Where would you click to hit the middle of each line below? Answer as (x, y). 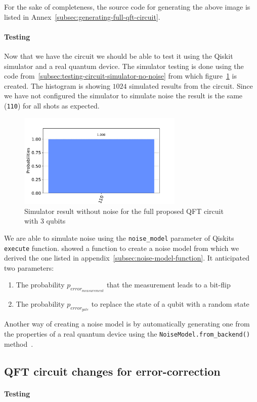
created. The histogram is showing (57, 85)
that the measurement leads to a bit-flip (168, 285)
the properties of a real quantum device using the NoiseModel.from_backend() (127, 333)
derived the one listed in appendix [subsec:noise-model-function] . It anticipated (127, 258)
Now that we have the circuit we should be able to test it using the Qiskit (119, 56)
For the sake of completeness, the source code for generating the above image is (127, 7)
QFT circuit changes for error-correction (112, 371)
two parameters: (29, 267)
